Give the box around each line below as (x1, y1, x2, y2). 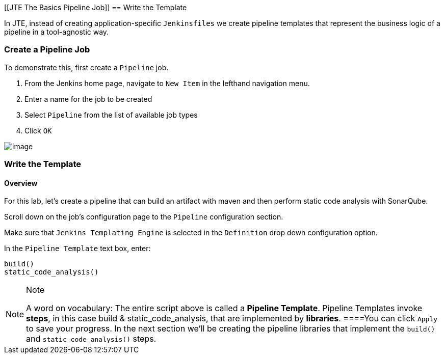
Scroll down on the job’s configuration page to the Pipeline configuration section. (4, 212, 283, 222)
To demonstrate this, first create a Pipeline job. (4, 63, 169, 72)
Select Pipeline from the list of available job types (24, 110, 198, 119)
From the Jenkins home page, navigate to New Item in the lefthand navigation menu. (24, 78, 310, 88)
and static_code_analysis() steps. (26, 334, 156, 344)
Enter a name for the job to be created (24, 94, 152, 103)
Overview (4, 178, 38, 187)
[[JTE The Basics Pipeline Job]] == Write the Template (4, 3, 187, 12)
